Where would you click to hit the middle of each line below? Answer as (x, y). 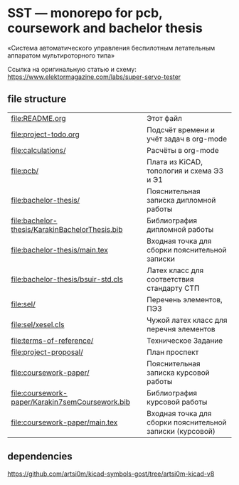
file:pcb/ (25, 171)
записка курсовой (178, 373)
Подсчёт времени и (181, 129)
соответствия (170, 279)
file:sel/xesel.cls (38, 324)
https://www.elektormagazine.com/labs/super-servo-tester (94, 77)
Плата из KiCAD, (175, 161)
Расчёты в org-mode (183, 150)
